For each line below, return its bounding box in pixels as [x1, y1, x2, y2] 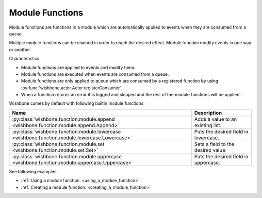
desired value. [194, 147, 227, 153]
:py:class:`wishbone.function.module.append [12, 115, 115, 122]
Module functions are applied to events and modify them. [21, 65, 136, 70]
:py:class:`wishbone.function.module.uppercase [12, 153, 122, 160]
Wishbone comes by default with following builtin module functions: [9, 100, 145, 106]
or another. [9, 47, 31, 52]
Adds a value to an [194, 115, 237, 122]
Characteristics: [9, 56, 41, 62]
